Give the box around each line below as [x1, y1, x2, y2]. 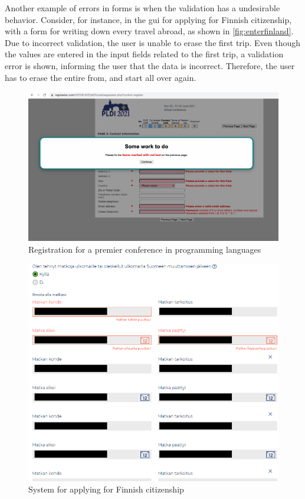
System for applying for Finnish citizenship [28, 483, 184, 495]
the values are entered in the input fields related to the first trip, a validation [5, 48, 284, 60]
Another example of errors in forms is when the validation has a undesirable [5, 2, 280, 14]
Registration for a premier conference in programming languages [28, 243, 261, 255]
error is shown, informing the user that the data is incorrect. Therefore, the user [5, 59, 295, 71]
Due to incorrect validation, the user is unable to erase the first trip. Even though [5, 36, 301, 48]
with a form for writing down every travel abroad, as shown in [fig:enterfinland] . [5, 25, 294, 37]
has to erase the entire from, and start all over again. [5, 71, 196, 83]
